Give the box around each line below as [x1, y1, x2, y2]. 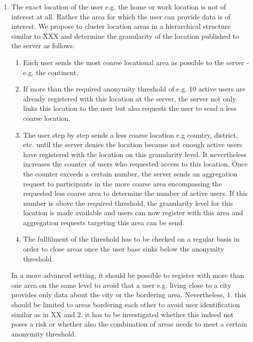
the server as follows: [11, 40, 75, 51]
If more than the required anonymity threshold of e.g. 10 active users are [23, 84, 246, 94]
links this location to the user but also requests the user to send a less [23, 103, 237, 113]
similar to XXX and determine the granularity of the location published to [11, 30, 239, 41]
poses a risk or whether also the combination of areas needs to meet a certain [11, 319, 248, 329]
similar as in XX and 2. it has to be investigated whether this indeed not [11, 309, 234, 319]
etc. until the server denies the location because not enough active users [23, 139, 243, 150]
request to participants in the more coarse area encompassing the [23, 178, 222, 188]
